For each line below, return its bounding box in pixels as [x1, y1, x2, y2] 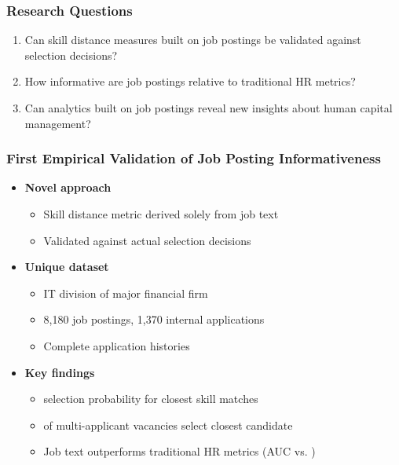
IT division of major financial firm [43, 284, 208, 301]
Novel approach [24, 179, 112, 196]
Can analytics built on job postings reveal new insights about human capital [24, 100, 393, 115]
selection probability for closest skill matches [43, 390, 258, 407]
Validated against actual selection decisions [43, 232, 251, 248]
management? [24, 115, 91, 131]
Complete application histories [43, 337, 190, 353]
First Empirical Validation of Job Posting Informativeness [6, 148, 381, 168]
